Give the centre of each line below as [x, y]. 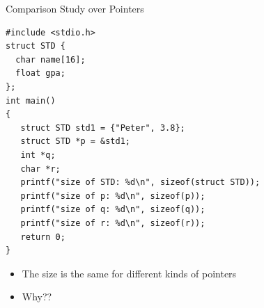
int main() [31, 100]
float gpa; [40, 73]
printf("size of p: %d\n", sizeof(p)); [113, 196]
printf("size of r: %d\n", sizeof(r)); [113, 223]
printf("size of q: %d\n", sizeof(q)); [113, 210]
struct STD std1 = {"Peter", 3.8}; [103, 128]
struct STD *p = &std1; [75, 141]
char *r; [40, 169]
